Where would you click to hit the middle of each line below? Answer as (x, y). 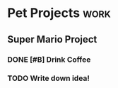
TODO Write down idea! (49, 78)
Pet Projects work (59, 13)
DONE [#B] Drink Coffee (49, 60)
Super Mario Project (52, 39)
